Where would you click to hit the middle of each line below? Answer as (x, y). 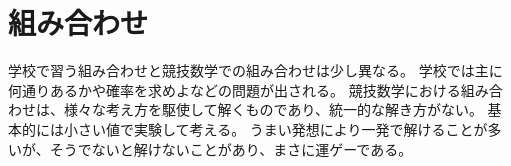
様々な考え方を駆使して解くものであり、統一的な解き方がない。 (273, 109)
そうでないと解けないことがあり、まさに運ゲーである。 (231, 148)
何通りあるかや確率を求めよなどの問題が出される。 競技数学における (234, 89)
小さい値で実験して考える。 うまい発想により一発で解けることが (275, 128)
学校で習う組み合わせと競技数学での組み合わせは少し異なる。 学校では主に (255, 70)
